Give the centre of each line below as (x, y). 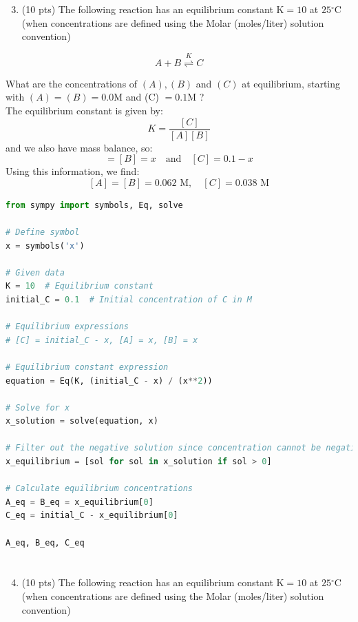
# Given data (35, 272)
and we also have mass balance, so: (79, 147)
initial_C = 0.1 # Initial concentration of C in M (129, 299)
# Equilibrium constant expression (87, 367)
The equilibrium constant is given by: (84, 110)
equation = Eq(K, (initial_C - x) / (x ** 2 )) (109, 381)
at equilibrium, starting (291, 83)
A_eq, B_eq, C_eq (45, 542)
